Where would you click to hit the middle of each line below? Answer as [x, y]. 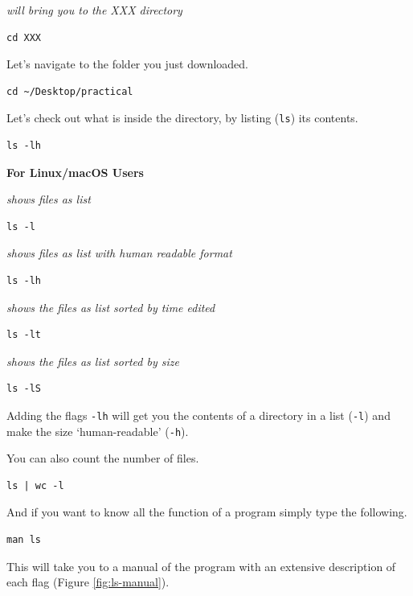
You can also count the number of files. [103, 458]
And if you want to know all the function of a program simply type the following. [207, 512]
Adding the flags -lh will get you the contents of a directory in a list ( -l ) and [198, 415]
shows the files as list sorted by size [93, 361]
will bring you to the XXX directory [94, 10]
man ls [24, 540]
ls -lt [24, 335]
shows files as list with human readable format [119, 253]
